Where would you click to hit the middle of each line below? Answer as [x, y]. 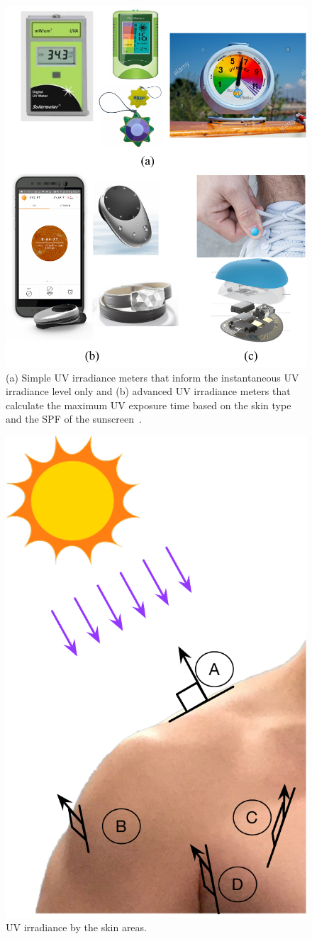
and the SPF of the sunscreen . [74, 419]
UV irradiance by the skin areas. [76, 927]
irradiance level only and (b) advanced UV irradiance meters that [148, 391]
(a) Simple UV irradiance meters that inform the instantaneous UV [152, 377]
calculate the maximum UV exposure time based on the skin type [149, 405]
